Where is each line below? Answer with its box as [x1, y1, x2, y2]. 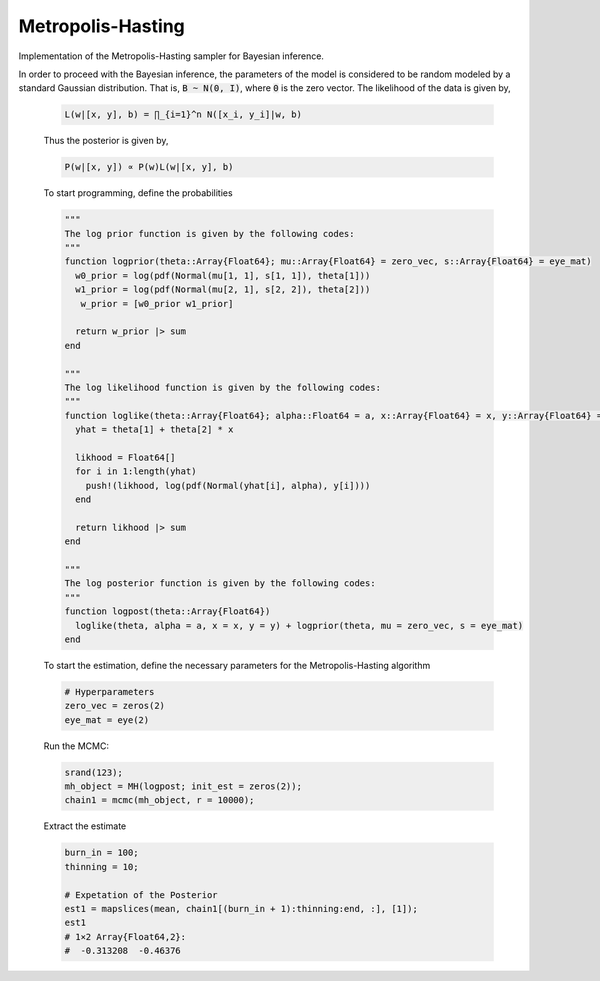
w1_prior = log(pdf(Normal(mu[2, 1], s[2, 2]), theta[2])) [75, 284, 371, 295]
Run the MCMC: [43, 740, 110, 752]
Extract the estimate [43, 820, 127, 832]
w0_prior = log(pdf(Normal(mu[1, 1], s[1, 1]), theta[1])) [75, 270, 371, 281]
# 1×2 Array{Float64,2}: [64, 931, 187, 942]
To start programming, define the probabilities [43, 187, 234, 199]
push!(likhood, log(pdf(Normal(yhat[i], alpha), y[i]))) [85, 480, 371, 491]
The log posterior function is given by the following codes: [64, 578, 376, 589]
